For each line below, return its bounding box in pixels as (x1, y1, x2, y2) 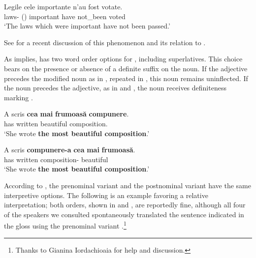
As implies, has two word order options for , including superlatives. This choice (4, 54, 243, 64)
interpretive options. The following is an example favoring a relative (4, 190, 208, 200)
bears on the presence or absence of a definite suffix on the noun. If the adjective (4, 63, 248, 73)
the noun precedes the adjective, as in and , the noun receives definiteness (4, 83, 226, 93)
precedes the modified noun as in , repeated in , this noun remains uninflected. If (4, 73, 248, 83)
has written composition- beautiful (4, 154, 108, 164)
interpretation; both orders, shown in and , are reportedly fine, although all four (4, 200, 246, 210)
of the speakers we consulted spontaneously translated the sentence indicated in (4, 209, 244, 219)
